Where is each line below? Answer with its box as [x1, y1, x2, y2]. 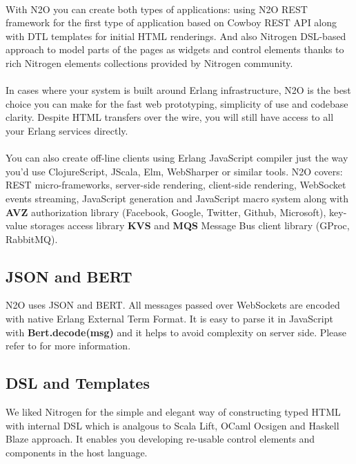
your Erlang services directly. [6, 123, 128, 137]
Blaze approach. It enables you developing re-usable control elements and [6, 432, 315, 446]
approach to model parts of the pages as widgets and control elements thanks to [6, 42, 344, 57]
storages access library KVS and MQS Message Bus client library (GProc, [30, 218, 350, 233]
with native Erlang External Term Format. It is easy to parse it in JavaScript [6, 311, 333, 326]
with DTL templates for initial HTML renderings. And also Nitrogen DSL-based [6, 28, 346, 43]
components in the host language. [6, 445, 148, 459]
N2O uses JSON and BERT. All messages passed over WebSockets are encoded [6, 298, 340, 312]
